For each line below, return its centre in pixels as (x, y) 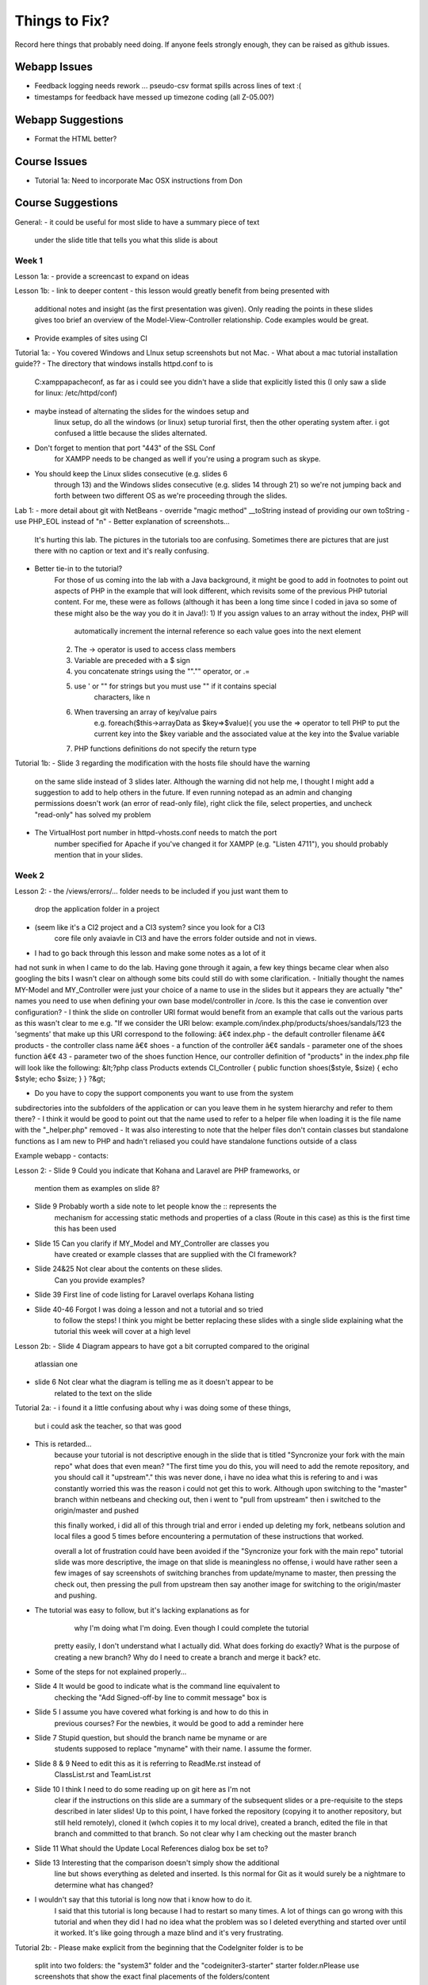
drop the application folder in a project (97, 909)
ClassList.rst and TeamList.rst (103, 1775)
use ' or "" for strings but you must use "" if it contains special (175, 686)
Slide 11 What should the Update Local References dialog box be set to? (151, 1848)
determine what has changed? (104, 1885)
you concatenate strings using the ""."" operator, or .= (162, 672)
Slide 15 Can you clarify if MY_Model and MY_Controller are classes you (152, 1243)
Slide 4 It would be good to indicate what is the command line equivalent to (157, 1686)
